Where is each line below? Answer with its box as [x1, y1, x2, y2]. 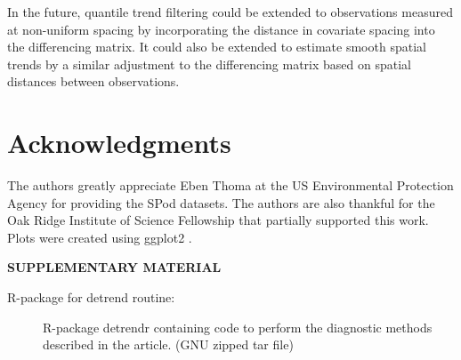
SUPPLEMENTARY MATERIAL [7, 258, 222, 276]
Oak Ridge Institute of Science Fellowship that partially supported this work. [7, 211, 429, 229]
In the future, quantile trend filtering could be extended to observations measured [7, 3, 453, 20]
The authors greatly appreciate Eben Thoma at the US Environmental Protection [7, 176, 454, 195]
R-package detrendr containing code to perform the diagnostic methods [43, 317, 433, 336]
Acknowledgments [7, 124, 231, 161]
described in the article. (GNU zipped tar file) [43, 335, 294, 354]
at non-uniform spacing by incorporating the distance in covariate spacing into [7, 20, 435, 38]
